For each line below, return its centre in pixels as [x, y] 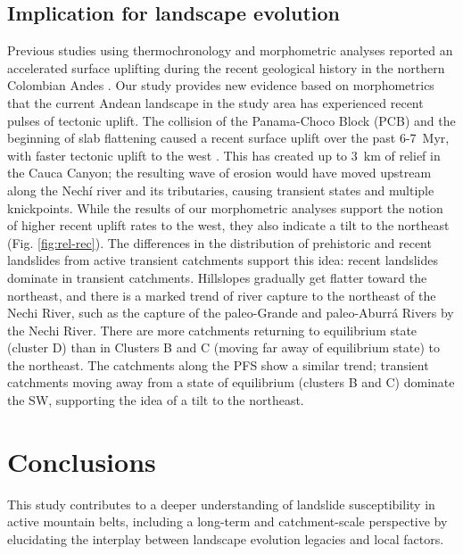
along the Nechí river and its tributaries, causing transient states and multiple [221, 190]
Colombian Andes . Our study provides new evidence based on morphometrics [221, 85]
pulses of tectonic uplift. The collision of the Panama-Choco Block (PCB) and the [231, 120]
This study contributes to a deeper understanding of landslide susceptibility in [221, 504]
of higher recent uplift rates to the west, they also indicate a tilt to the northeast [228, 225]
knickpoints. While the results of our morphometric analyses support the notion [225, 207]
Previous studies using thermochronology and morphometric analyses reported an [230, 50]
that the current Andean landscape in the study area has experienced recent [215, 102]
